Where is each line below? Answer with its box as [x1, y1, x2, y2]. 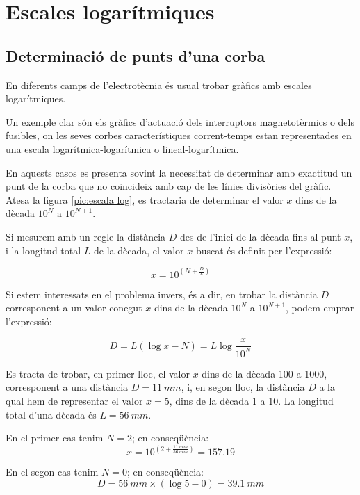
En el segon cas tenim [6, 464, 99, 479]
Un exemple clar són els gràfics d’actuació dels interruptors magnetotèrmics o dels [6, 114, 354, 129]
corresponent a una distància [6, 380, 129, 394]
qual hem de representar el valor [6, 393, 143, 407]
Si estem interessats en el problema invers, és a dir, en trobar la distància [6, 286, 318, 301]
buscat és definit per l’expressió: [195, 243, 332, 257]
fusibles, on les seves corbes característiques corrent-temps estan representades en [6, 128, 352, 143]
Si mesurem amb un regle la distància [6, 229, 166, 243]
